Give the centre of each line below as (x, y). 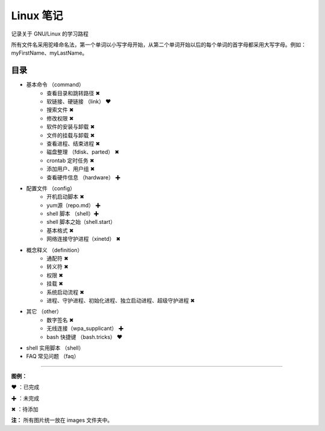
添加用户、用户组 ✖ (71, 169)
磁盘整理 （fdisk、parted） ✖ (83, 152)
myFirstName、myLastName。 (49, 53)
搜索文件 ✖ (60, 110)
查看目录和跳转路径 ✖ (73, 93)
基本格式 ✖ (60, 230)
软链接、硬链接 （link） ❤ (79, 102)
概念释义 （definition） (54, 250)
